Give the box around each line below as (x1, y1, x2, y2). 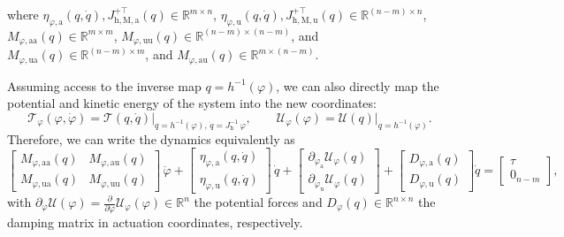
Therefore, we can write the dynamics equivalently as (7, 129, 295, 148)
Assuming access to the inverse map (7, 76, 202, 95)
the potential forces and (194, 193, 323, 210)
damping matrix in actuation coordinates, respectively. (7, 213, 303, 232)
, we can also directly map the (276, 76, 439, 95)
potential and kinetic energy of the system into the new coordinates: (7, 94, 377, 112)
